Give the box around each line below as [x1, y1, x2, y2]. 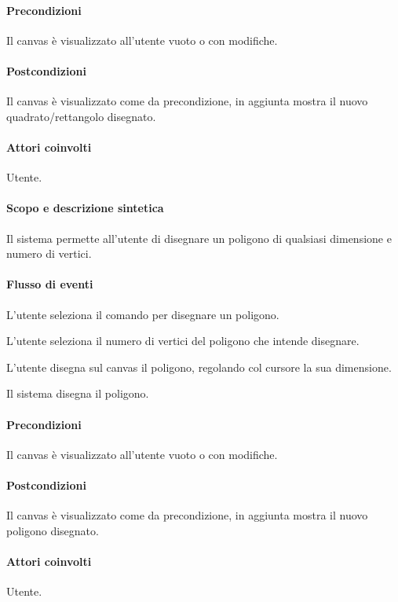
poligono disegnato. [6, 522, 99, 538]
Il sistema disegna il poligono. [6, 385, 149, 402]
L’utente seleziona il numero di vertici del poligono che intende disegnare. [6, 332, 360, 349]
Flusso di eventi [6, 276, 93, 292]
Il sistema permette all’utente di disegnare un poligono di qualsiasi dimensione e [6, 229, 392, 246]
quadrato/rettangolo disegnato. [6, 108, 156, 124]
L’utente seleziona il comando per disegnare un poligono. [6, 306, 279, 322]
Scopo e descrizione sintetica [6, 200, 164, 216]
